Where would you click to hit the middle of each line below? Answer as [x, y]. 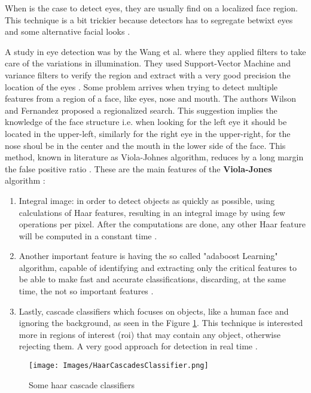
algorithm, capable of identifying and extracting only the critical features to [158, 267]
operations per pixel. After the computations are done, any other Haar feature [162, 224]
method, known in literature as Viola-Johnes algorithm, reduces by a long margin [154, 157]
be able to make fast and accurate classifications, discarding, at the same [152, 279]
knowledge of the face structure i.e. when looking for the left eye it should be [146, 122]
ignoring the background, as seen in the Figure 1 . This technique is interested [161, 323]
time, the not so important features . [86, 291]
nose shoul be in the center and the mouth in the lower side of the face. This [145, 145]
